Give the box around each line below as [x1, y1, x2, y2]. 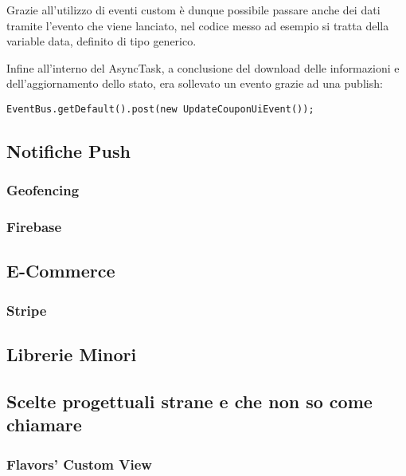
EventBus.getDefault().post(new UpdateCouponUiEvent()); [6, 103, 314, 115]
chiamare [6, 412, 82, 437]
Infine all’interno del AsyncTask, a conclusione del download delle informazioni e [6, 59, 400, 76]
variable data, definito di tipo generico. [6, 33, 197, 49]
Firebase [6, 217, 62, 237]
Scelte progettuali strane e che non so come [6, 388, 373, 413]
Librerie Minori [6, 342, 137, 367]
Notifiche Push [6, 139, 131, 163]
